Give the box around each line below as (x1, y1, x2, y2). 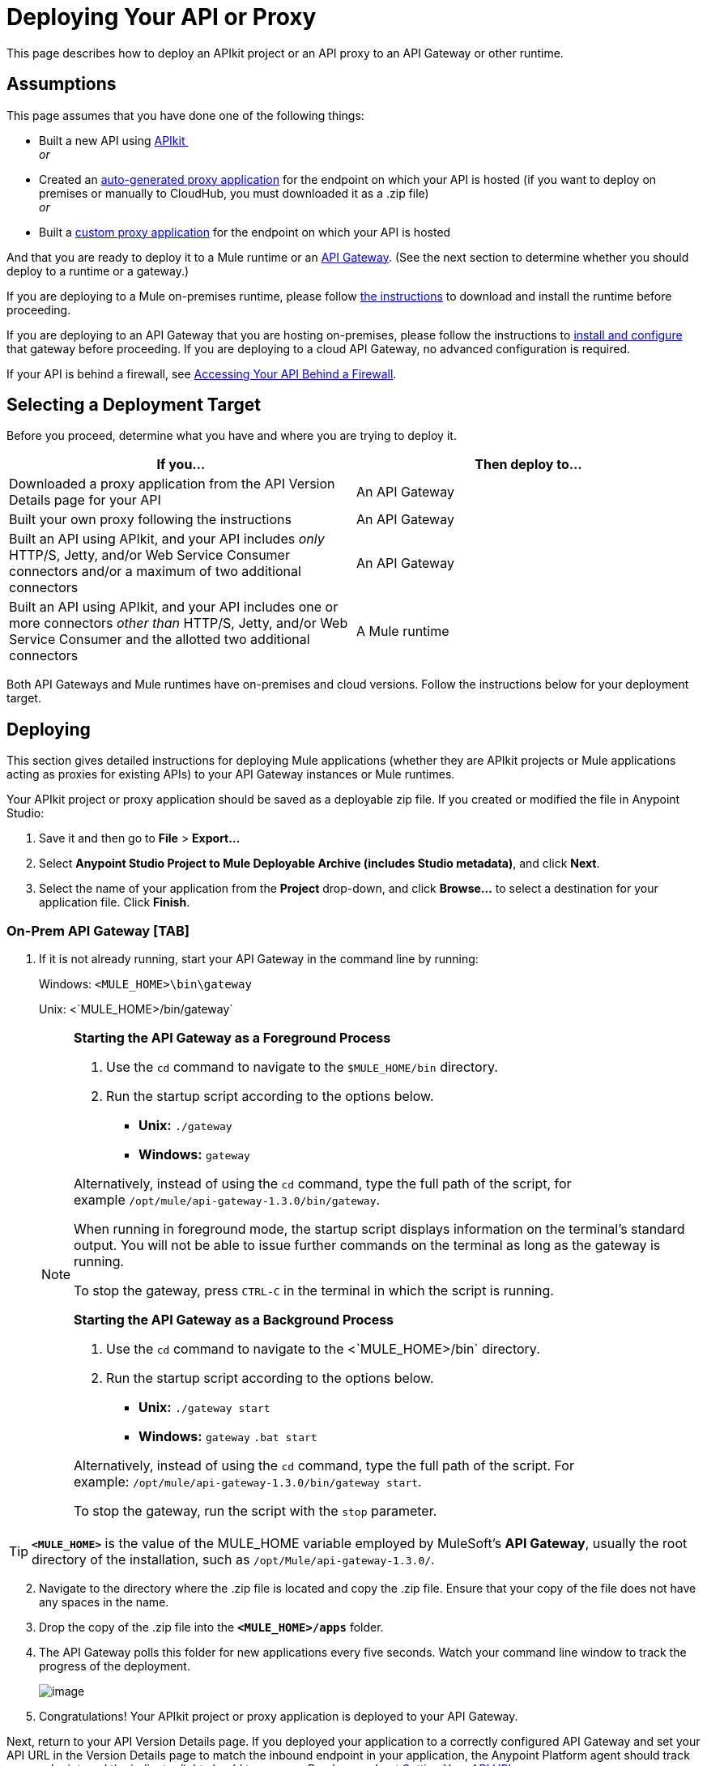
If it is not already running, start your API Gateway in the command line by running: (39, 952, 479, 966)
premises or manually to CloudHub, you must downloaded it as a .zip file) (39, 186, 429, 200)
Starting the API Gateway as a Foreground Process (74, 1030, 391, 1047)
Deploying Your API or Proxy (6, 3, 317, 31)
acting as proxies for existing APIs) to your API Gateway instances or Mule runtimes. (6, 767, 455, 782)
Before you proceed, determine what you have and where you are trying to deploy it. (6, 429, 457, 443)
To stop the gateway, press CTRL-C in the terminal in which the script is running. (74, 1282, 554, 1299)
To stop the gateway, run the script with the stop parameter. (74, 1503, 437, 1520)
